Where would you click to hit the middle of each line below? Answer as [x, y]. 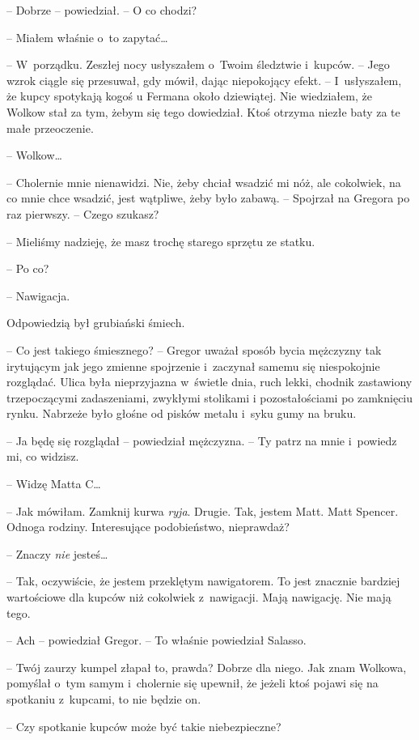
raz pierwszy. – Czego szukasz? [83, 213]
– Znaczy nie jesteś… [57, 553]
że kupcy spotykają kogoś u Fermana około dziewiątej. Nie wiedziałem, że [189, 96]
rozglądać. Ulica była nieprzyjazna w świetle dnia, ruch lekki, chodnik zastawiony [209, 382]
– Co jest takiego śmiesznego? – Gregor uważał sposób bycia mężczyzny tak [194, 349]
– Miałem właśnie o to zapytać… [87, 37]
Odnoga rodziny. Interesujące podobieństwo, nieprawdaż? [148, 527]
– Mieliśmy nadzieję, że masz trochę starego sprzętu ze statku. [161, 241]
